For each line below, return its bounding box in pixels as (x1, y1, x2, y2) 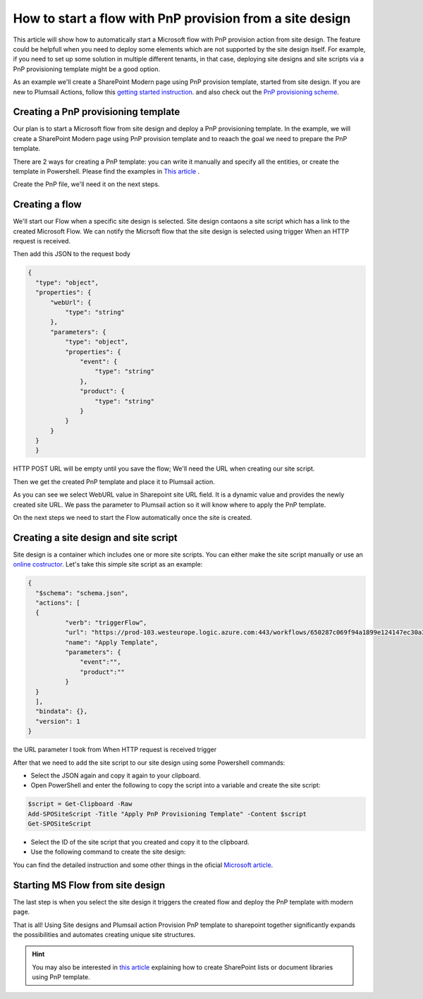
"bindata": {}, (35, 708, 88, 715)
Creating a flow (13, 198, 82, 211)
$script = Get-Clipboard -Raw (27, 800, 133, 808)
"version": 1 (35, 717, 80, 725)
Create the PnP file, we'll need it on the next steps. (13, 180, 160, 188)
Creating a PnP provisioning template (13, 106, 180, 118)
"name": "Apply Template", (64, 638, 159, 646)
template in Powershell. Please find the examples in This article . (13, 166, 200, 176)
